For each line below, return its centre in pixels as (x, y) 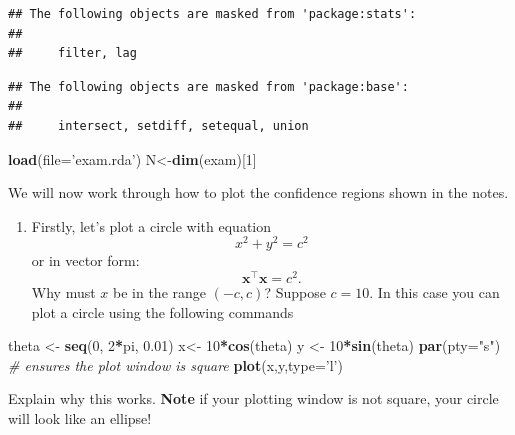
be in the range (159, 292)
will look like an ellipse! (80, 418)
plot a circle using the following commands (162, 311)
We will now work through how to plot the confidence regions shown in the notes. (258, 192)
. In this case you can (434, 292)
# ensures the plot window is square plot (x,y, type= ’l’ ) (175, 364)
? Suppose (295, 292)
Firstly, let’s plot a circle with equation (151, 225)
